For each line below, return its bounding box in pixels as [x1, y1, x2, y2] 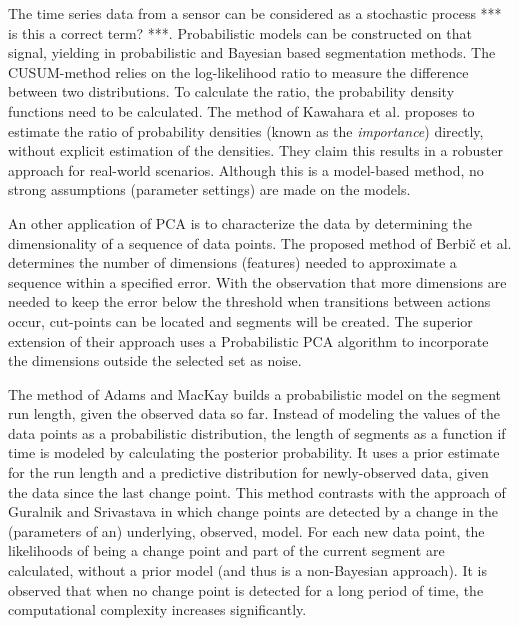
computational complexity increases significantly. [8, 599, 307, 620]
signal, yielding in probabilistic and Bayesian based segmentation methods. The [8, 42, 496, 63]
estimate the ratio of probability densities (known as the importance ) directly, [8, 120, 484, 141]
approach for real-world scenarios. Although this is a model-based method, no [8, 159, 484, 180]
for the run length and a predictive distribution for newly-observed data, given [8, 462, 489, 483]
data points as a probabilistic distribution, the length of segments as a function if [8, 422, 506, 443]
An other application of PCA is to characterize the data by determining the [8, 212, 472, 233]
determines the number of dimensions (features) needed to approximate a [8, 252, 457, 273]
